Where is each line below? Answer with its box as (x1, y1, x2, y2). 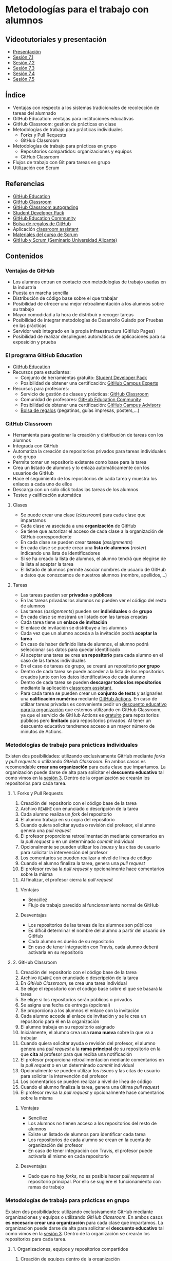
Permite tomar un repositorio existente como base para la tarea (12, 459, 147, 465)
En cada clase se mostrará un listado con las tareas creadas (20, 614, 148, 620)
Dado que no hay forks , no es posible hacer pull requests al (28, 1173, 154, 1179)
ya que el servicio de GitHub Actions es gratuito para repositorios (20, 712, 159, 718)
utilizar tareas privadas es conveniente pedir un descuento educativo (20, 701, 167, 707)
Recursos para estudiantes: (12, 369, 71, 375)
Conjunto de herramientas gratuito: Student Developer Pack (20, 374, 147, 381)
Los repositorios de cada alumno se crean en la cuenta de (28, 1137, 151, 1143)
